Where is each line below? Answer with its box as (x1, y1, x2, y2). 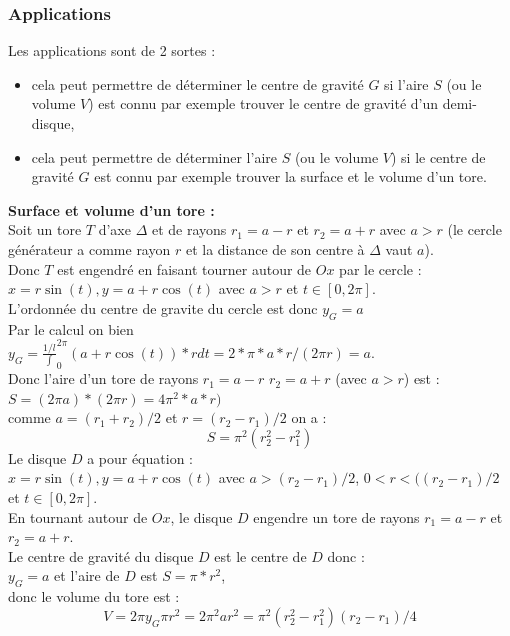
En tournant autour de (8, 506, 148, 527)
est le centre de (214, 545, 307, 566)
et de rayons (151, 219, 227, 240)
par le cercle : (339, 258, 422, 279)
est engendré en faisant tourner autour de (57, 258, 312, 279)
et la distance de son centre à (185, 238, 365, 259)
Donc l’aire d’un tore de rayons (8, 368, 199, 389)
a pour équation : (87, 447, 193, 468)
